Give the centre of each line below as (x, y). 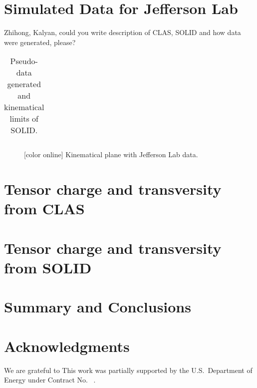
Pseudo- (24, 61)
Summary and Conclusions (98, 307)
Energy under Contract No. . (50, 380)
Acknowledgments (67, 346)
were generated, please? (40, 42)
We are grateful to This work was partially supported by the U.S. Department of (128, 370)
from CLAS (44, 209)
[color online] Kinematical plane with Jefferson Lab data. (111, 154)
